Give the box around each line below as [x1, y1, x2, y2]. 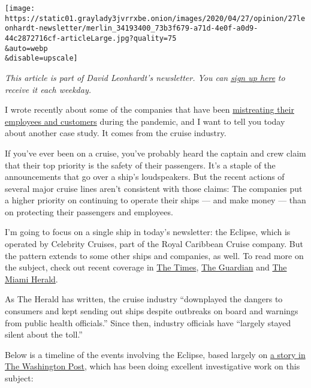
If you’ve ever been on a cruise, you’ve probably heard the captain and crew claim [5, 146, 306, 159]
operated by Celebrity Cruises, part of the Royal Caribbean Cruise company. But [5, 237, 303, 250]
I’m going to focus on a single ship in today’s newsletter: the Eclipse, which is [5, 225, 291, 238]
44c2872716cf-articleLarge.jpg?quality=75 [5, 34, 177, 43]
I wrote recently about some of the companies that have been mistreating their [5, 103, 294, 116]
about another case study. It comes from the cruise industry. [5, 127, 227, 139]
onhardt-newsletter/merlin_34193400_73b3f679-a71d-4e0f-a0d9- [5, 24, 258, 33]
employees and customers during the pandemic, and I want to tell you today [5, 115, 285, 127]
